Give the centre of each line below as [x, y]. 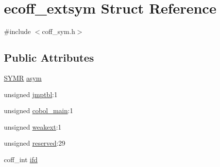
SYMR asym [23, 77]
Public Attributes [49, 58]
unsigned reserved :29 [35, 143]
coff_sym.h [59, 31]
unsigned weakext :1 [33, 126]
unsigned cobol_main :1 [39, 110]
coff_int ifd [21, 159]
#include [17, 31]
